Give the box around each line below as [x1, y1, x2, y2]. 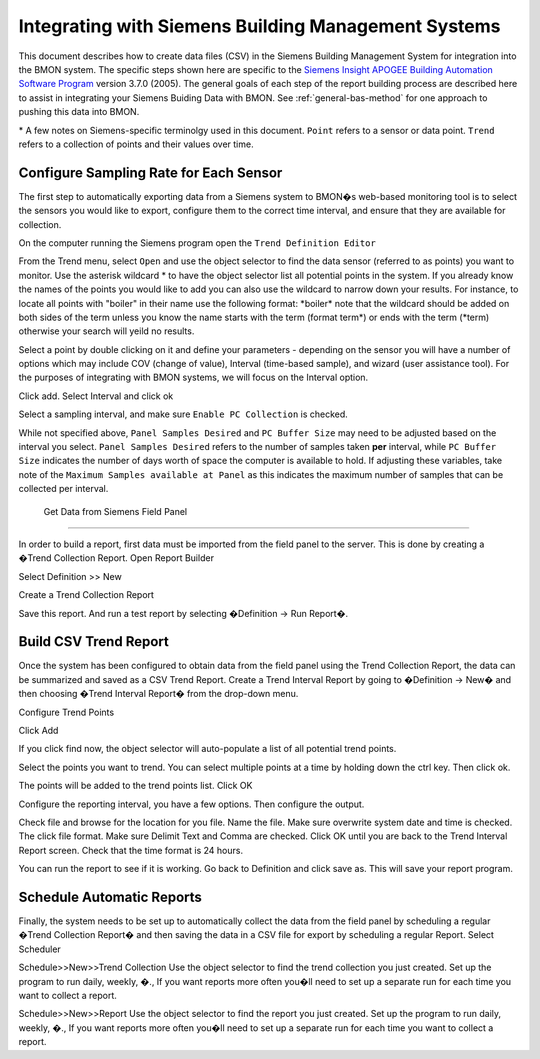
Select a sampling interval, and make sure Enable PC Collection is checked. [18, 408, 349, 420]
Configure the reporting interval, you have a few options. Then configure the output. [18, 798, 365, 810]
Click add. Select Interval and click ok [18, 390, 174, 402]
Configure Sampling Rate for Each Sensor [18, 164, 283, 181]
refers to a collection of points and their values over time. [18, 138, 254, 150]
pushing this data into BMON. [18, 106, 140, 118]
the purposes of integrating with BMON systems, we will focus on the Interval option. [18, 371, 369, 384]
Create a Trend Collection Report [18, 589, 155, 601]
